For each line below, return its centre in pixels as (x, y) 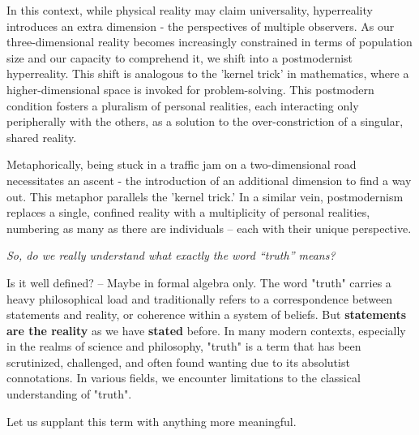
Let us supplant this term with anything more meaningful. (152, 421)
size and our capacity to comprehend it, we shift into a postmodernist (180, 57)
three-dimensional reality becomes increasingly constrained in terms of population (209, 42)
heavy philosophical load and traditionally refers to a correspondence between (200, 298)
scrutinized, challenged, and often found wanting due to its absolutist (178, 362)
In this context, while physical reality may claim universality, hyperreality (190, 10)
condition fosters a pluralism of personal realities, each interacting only (183, 105)
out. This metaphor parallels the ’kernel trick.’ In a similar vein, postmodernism (205, 196)
